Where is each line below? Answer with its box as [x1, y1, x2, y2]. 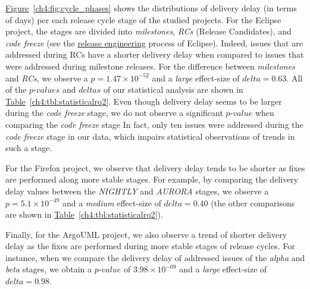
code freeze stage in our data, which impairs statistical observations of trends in [5, 130, 295, 142]
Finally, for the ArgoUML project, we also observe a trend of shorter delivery [5, 228, 287, 240]
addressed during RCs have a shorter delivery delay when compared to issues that [5, 48, 304, 61]
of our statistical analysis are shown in [103, 83, 243, 96]
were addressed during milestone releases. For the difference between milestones [5, 59, 295, 72]
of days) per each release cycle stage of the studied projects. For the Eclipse [5, 13, 281, 26]
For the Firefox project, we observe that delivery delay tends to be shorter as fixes [5, 161, 305, 174]
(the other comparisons [211, 196, 295, 209]
